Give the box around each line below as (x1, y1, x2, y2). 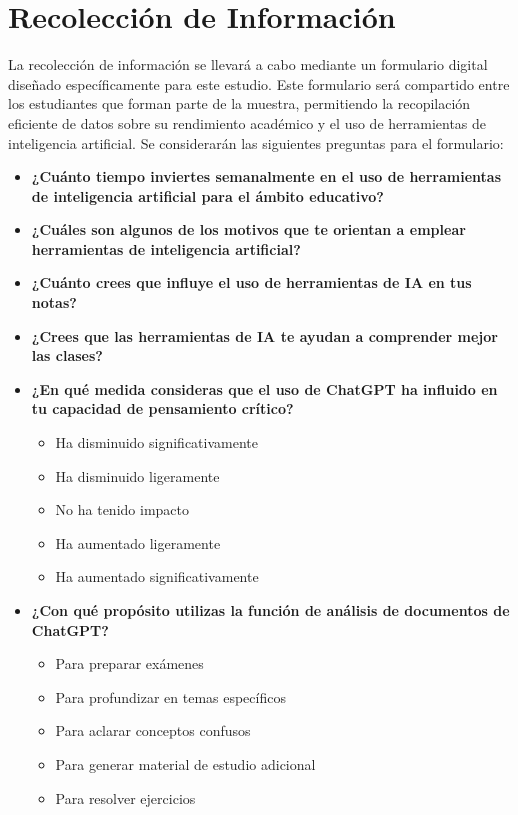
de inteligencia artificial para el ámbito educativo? (31, 185, 384, 206)
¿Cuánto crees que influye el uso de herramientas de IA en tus (31, 272, 472, 293)
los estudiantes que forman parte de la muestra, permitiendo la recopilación (8, 93, 471, 114)
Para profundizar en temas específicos (55, 686, 286, 707)
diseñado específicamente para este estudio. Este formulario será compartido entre (8, 73, 510, 94)
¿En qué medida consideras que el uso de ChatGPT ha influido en (31, 378, 498, 399)
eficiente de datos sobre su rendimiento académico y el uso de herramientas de (8, 112, 487, 133)
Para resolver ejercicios (55, 787, 196, 808)
